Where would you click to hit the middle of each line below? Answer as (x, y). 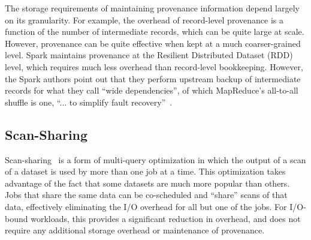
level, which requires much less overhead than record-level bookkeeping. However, (154, 66)
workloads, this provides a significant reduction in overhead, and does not (166, 218)
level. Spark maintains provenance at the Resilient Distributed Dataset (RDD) (149, 55)
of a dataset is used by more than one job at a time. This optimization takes (145, 171)
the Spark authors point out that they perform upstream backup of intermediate (153, 78)
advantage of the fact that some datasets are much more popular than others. (147, 183)
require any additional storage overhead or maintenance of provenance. (135, 230)
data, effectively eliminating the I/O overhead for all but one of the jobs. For (146, 206)
